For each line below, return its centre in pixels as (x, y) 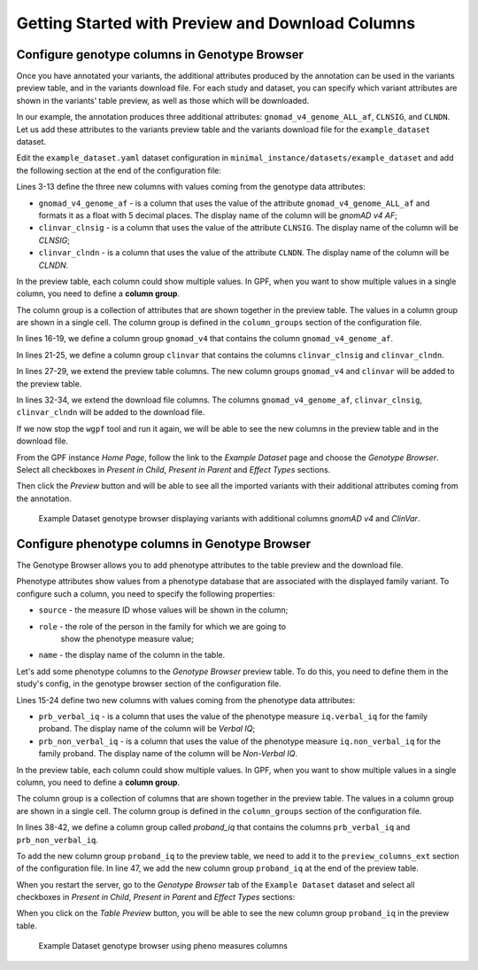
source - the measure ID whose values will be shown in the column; (163, 610)
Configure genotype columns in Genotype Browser (160, 55)
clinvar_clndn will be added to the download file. (111, 412)
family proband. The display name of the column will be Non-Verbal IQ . (168, 754)
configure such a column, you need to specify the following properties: (146, 593)
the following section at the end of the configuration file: (119, 170)
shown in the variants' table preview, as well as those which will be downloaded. (163, 100)
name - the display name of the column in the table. (132, 655)
